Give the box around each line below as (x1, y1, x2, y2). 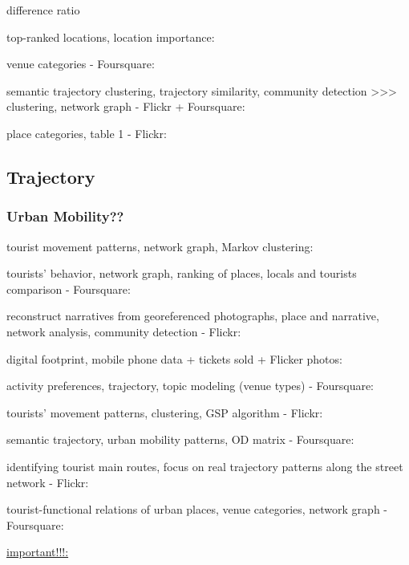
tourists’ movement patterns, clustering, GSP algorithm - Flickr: (6, 404, 323, 421)
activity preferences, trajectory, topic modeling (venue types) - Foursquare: (6, 377, 375, 394)
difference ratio (6, 2, 80, 18)
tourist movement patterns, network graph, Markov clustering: (6, 238, 314, 254)
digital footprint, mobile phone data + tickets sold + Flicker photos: (6, 350, 342, 367)
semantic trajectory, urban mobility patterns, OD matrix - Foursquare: (6, 431, 354, 448)
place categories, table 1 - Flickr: (6, 124, 167, 141)
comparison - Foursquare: (6, 280, 131, 297)
